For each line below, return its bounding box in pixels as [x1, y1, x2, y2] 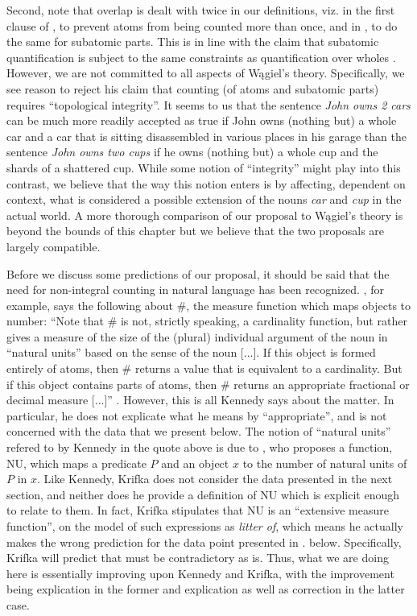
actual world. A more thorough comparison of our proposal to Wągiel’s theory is [6, 206, 403, 223]
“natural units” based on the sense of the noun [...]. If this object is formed [6, 344, 376, 361]
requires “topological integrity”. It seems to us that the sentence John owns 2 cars [6, 96, 411, 113]
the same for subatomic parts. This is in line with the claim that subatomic [6, 33, 379, 50]
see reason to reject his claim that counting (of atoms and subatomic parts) [6, 80, 379, 97]
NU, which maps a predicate [6, 454, 147, 471]
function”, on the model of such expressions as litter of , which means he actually [6, 518, 403, 534]
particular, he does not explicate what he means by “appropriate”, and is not [6, 407, 387, 424]
